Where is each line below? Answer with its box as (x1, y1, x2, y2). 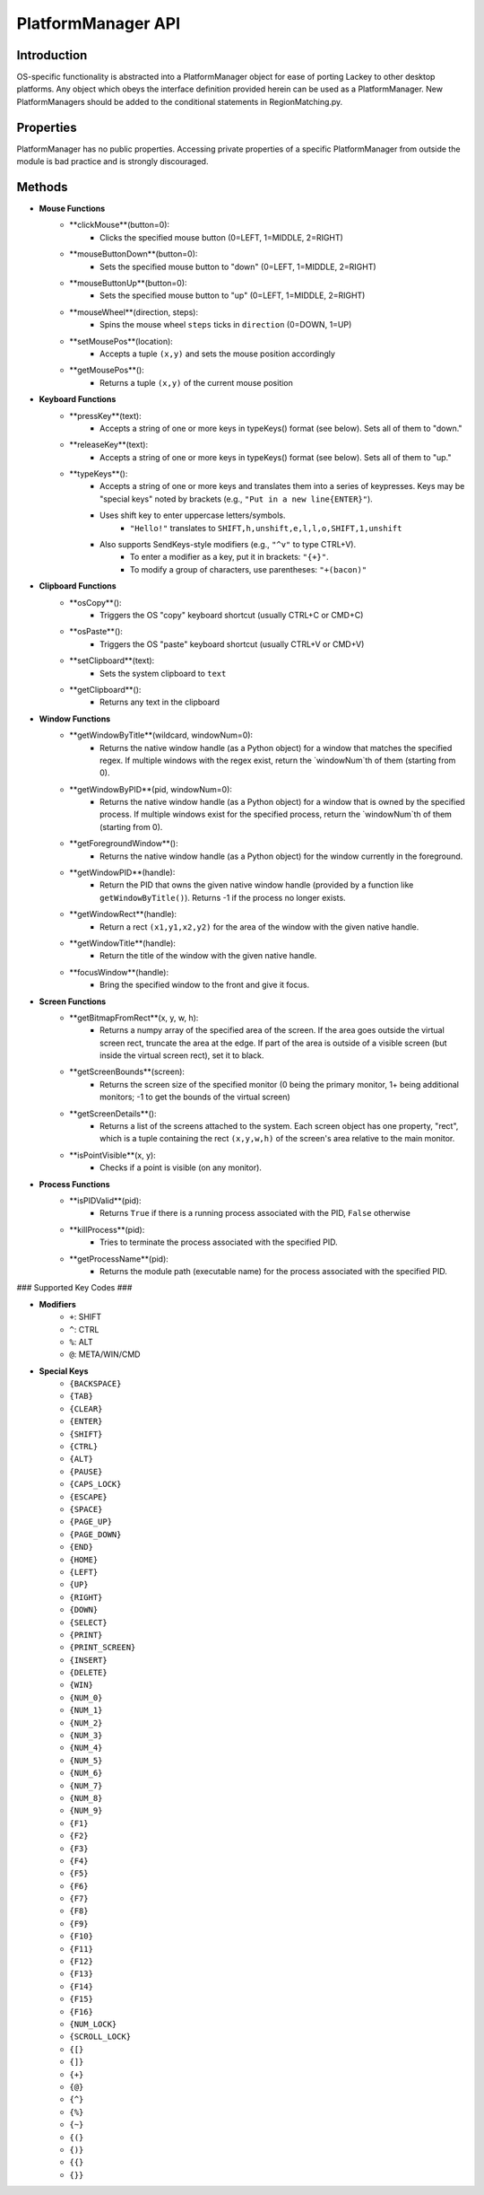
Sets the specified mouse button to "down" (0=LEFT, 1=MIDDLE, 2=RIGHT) (99, 261, 376, 272)
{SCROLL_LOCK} (69, 2032, 132, 2042)
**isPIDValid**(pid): (69, 1195, 143, 1206)
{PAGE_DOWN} (69, 1529, 122, 1539)
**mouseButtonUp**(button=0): (69, 278, 187, 288)
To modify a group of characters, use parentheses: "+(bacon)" (130, 564, 367, 574)
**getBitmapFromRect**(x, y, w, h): (69, 1012, 199, 1023)
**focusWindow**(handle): (69, 966, 169, 977)
